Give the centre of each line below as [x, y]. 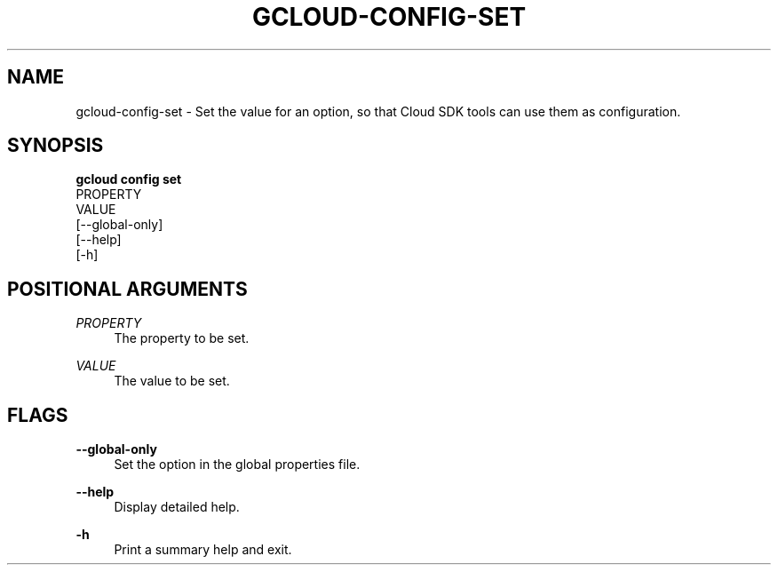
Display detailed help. [177, 507]
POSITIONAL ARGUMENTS [127, 289]
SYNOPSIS [56, 146]
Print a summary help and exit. [203, 550]
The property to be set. [182, 338]
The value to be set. [172, 381]
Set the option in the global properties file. [237, 465]
